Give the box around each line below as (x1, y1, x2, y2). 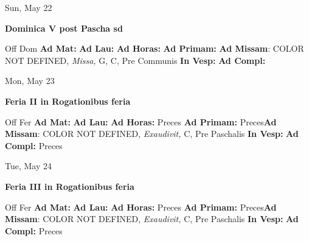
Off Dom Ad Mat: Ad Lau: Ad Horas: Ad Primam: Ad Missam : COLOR (5, 42, 304, 55)
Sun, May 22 (5, 1, 52, 13)
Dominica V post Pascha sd (5, 21, 123, 34)
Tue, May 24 (5, 159, 52, 172)
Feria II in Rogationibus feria (5, 94, 131, 107)
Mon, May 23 (5, 74, 55, 87)
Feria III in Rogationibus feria (5, 180, 134, 192)
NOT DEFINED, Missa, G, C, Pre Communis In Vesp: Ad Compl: (5, 54, 266, 66)
